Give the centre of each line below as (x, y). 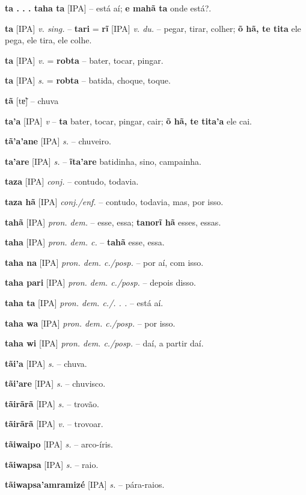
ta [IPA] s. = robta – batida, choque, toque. (88, 80)
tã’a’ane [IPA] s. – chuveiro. (58, 141)
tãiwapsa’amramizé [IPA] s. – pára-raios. (85, 484)
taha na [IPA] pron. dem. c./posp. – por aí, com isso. (104, 262)
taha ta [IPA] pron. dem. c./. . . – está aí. (84, 302)
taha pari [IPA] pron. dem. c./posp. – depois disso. (101, 282)
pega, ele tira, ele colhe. (48, 40)
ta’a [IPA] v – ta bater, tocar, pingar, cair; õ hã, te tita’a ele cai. (128, 121)
